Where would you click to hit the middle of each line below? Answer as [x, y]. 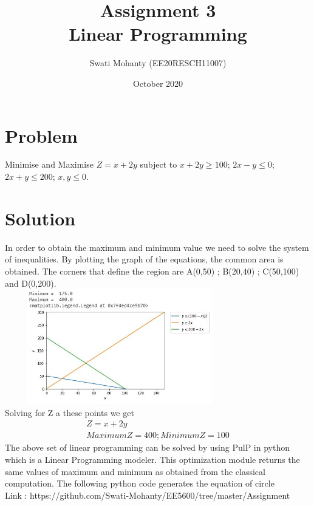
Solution [40, 218]
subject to [159, 164]
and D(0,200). [31, 283]
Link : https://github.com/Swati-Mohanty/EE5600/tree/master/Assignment [148, 495]
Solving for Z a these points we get [70, 412]
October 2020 [158, 83]
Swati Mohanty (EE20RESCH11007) [158, 63]
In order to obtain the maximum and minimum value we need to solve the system [157, 247]
